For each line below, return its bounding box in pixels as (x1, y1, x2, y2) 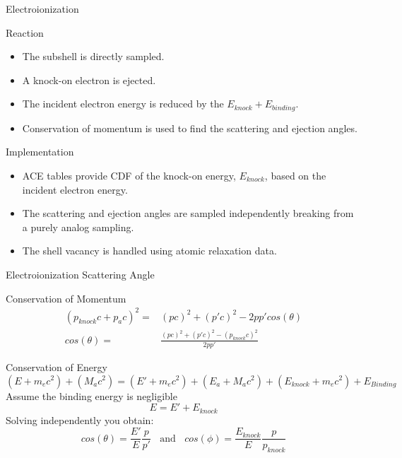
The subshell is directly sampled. (22, 49, 165, 64)
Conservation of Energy (6, 359, 107, 374)
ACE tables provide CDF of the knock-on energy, (22, 168, 236, 183)
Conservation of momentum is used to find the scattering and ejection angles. (22, 120, 357, 135)
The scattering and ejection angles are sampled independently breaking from (22, 206, 354, 221)
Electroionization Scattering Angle (6, 266, 155, 281)
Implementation (6, 144, 74, 159)
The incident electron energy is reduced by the (22, 96, 224, 111)
